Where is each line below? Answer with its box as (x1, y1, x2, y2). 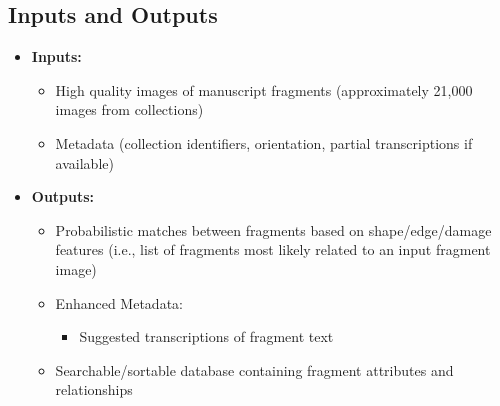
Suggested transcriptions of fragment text (79, 326, 334, 347)
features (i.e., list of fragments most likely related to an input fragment (55, 239, 491, 260)
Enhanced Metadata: (55, 292, 183, 313)
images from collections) (55, 99, 204, 120)
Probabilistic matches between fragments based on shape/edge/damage (55, 219, 492, 240)
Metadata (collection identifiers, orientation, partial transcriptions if (55, 132, 473, 153)
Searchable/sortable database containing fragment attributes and (55, 359, 454, 380)
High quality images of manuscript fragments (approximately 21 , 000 (55, 79, 473, 100)
